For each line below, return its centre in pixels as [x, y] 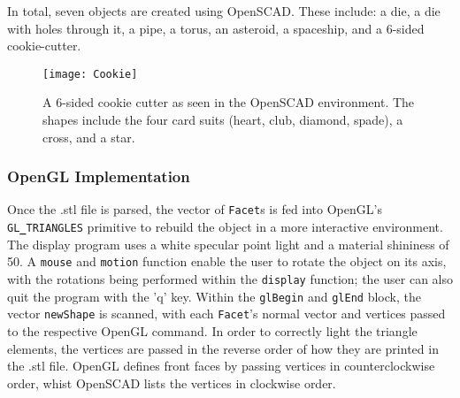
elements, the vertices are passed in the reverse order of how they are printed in [223, 348]
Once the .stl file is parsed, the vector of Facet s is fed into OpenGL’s [195, 209]
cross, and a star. [89, 137]
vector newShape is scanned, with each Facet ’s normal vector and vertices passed [226, 314]
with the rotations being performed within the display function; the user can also [230, 279]
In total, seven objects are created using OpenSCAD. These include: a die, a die [224, 11]
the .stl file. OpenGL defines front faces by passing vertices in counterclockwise [221, 366]
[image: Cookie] [90, 74]
